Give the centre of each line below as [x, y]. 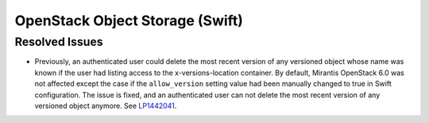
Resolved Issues [59, 42]
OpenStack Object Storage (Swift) [129, 20]
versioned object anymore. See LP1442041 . [106, 106]
